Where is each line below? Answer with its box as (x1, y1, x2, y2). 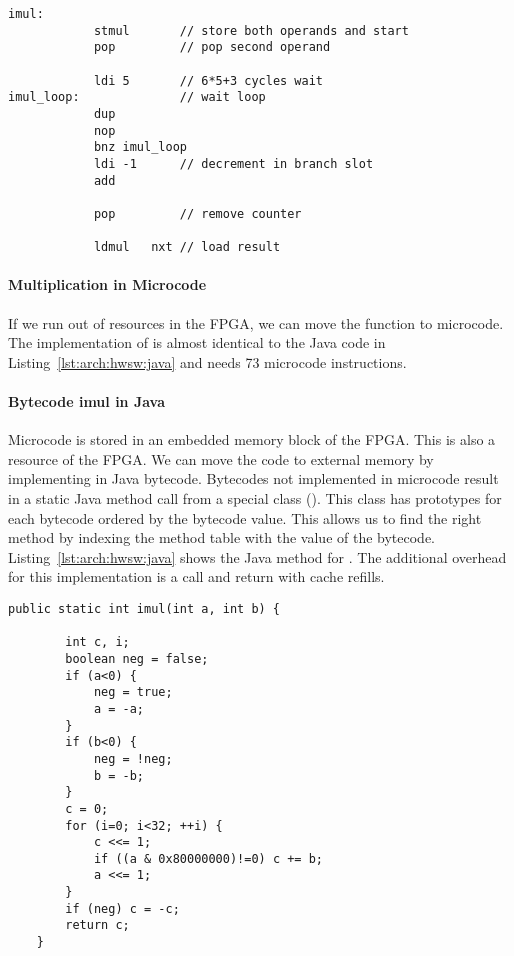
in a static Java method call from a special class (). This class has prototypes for (8, 488, 502, 508)
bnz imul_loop (93, 140, 187, 155)
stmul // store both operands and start (93, 23, 409, 38)
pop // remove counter (93, 206, 302, 221)
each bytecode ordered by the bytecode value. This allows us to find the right (8, 507, 482, 528)
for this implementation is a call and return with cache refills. (8, 566, 385, 587)
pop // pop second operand (93, 40, 331, 55)
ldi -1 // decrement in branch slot (93, 156, 374, 171)
